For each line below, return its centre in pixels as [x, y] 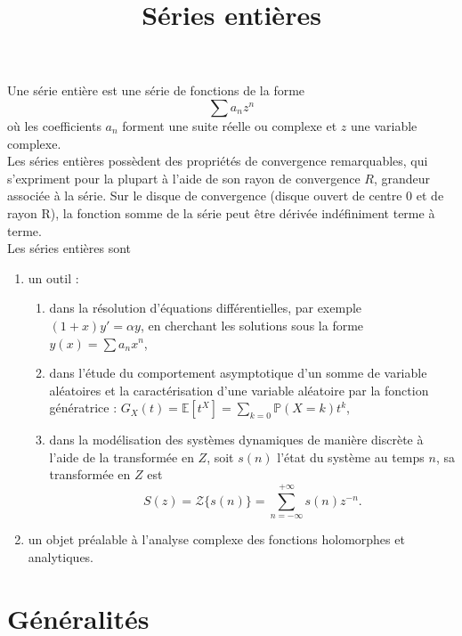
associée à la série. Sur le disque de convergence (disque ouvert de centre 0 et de [226, 196]
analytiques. [61, 556]
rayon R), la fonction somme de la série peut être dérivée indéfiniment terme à [221, 212]
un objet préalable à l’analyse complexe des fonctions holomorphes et [216, 539]
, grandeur [402, 178]
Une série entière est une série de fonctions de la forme [156, 90]
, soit [220, 457]
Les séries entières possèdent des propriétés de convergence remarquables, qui [218, 161]
